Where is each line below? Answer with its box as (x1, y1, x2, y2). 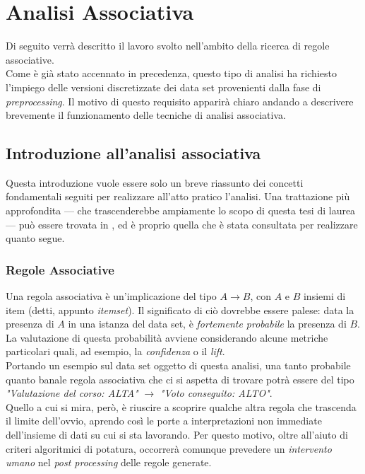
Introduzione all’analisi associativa (6, 142, 261, 164)
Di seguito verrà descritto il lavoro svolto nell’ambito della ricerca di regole (6, 38, 330, 53)
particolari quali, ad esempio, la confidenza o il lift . (6, 344, 225, 359)
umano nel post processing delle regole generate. (6, 455, 212, 470)
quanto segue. (6, 231, 65, 245)
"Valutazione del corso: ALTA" (6, 386, 138, 400)
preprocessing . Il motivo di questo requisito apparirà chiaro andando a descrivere (6, 93, 354, 108)
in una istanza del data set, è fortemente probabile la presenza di (68, 316, 347, 331)
